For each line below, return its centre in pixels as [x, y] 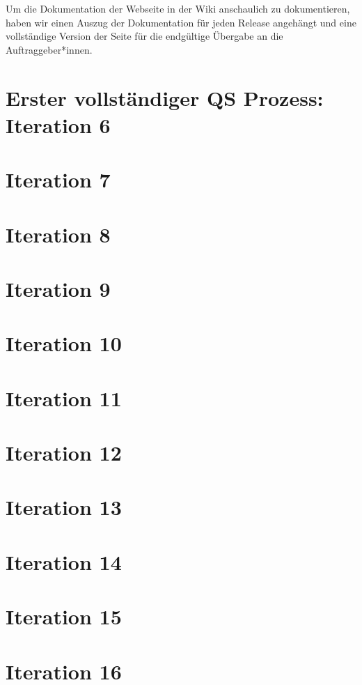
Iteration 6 [58, 124]
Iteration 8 [58, 234]
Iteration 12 [64, 452]
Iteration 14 [64, 561]
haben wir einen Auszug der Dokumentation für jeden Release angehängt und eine [181, 22]
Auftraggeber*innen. [49, 49]
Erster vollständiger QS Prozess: [165, 97]
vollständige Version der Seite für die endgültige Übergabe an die [144, 36]
